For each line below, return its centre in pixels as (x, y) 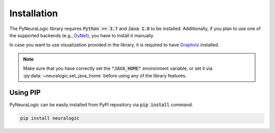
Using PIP (25, 92)
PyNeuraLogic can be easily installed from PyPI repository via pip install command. (101, 105)
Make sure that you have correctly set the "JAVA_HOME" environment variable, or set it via (118, 68)
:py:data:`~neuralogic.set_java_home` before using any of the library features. (105, 75)
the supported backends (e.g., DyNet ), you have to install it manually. (82, 35)
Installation (34, 13)
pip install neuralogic (50, 118)
